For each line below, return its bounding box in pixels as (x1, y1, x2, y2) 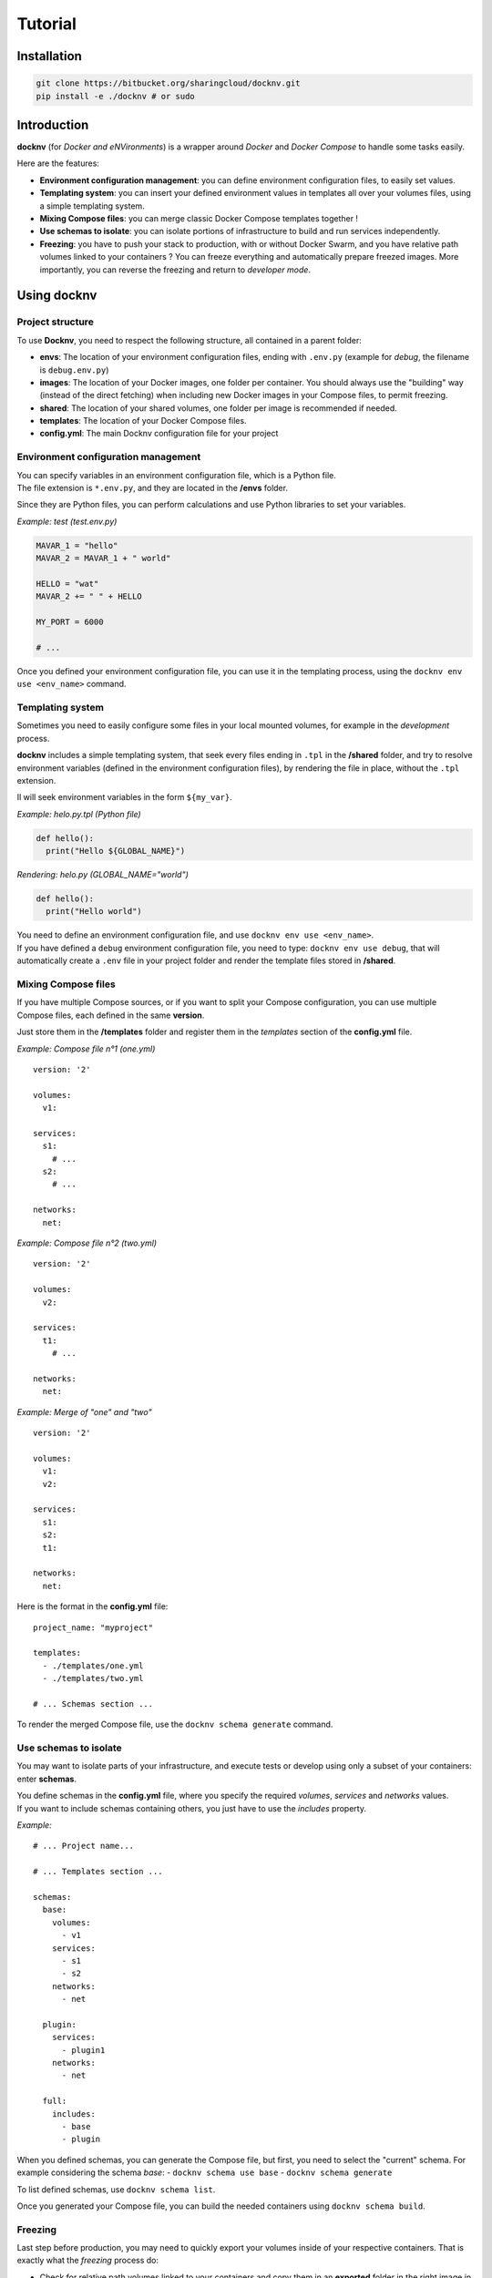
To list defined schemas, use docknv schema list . (16, 2183, 216, 2195)
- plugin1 (61, 2045, 106, 2055)
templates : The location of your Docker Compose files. (39, 416, 247, 426)
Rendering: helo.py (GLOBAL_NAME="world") (16, 869, 189, 880)
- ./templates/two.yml (42, 1673, 144, 1684)
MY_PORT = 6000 (36, 617, 104, 628)
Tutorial (16, 14, 77, 34)
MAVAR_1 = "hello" (36, 540, 118, 550)
